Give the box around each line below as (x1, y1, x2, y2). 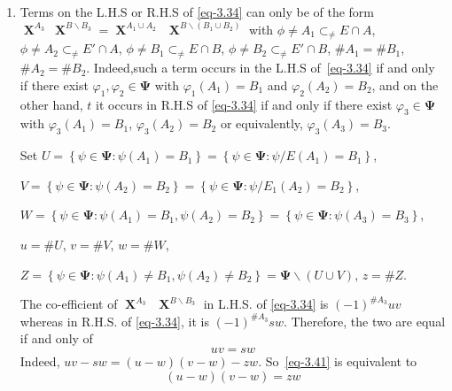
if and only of (19, 329, 93, 348)
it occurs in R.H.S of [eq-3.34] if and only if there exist (96, 95, 393, 113)
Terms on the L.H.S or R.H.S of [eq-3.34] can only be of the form (19, 3, 375, 20)
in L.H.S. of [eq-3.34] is (203, 295, 329, 313)
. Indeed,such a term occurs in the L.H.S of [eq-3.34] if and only (86, 58, 435, 77)
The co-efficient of (19, 295, 118, 313)
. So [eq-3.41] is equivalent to (258, 351, 417, 370)
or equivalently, (220, 114, 303, 133)
